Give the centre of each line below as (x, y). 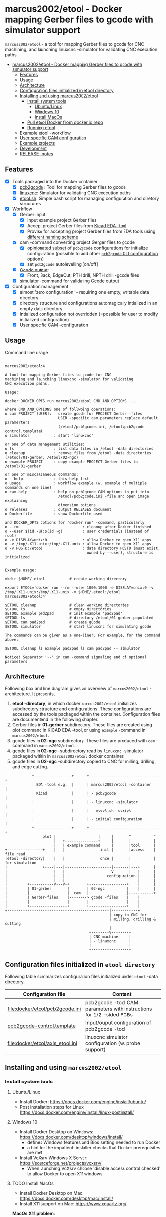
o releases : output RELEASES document (58, 509)
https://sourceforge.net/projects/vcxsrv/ (61, 1163)
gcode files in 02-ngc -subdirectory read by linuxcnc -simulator (78, 751)
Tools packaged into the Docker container (55, 181)
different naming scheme (52, 237)
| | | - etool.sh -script (82, 811)
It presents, (43, 694)
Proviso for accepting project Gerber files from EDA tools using (91, 231)
